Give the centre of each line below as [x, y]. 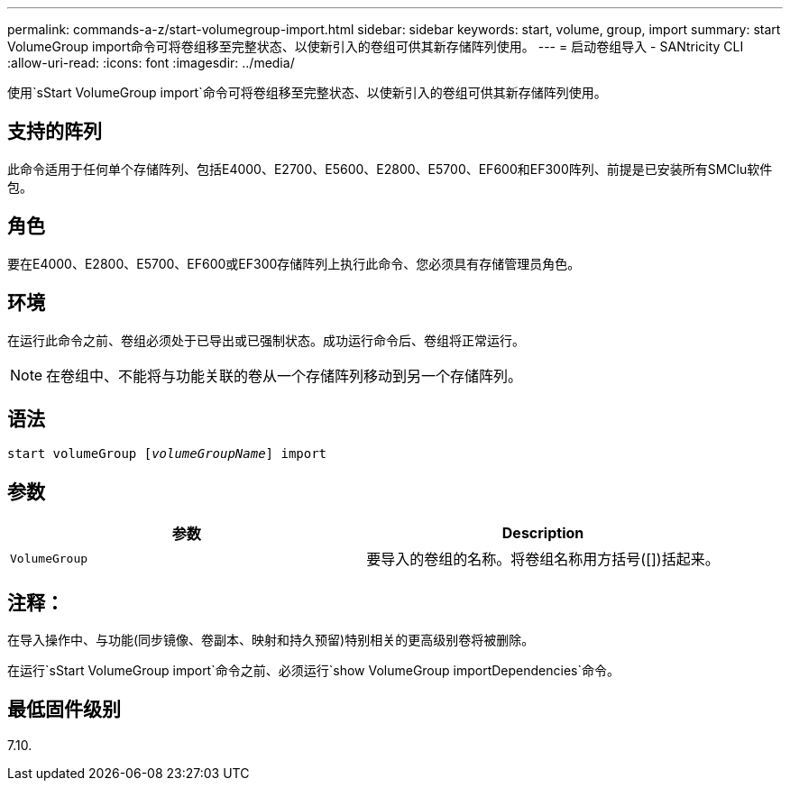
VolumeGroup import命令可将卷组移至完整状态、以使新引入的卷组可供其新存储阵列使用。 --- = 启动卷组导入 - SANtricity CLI [376, 46]
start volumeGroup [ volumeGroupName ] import [167, 454]
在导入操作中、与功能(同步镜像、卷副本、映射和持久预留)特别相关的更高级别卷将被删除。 [271, 640]
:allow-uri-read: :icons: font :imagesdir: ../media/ [151, 63]
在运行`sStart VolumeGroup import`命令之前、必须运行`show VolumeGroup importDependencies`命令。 [313, 671]
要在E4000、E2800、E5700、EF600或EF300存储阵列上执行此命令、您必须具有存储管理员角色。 [294, 263]
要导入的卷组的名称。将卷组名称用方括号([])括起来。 [543, 559]
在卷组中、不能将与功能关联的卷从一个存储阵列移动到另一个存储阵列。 [285, 376]
